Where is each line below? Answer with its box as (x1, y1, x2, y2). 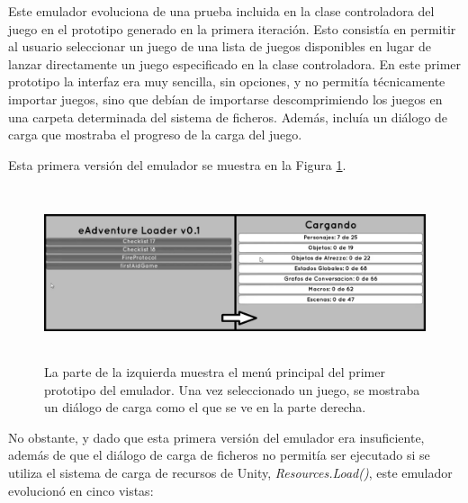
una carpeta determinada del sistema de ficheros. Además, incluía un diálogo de (8, 107, 448, 126)
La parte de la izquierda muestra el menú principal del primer (44, 362, 385, 381)
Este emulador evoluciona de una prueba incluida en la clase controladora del (8, 2, 435, 20)
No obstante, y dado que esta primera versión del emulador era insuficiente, (8, 427, 425, 446)
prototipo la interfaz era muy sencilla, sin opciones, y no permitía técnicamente (8, 72, 445, 91)
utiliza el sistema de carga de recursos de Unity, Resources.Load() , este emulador (8, 463, 453, 481)
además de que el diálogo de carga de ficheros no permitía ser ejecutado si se (8, 445, 430, 464)
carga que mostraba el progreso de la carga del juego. (8, 125, 302, 144)
